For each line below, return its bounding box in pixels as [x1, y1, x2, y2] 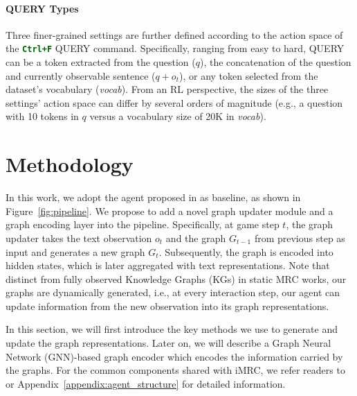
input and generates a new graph [6, 244, 145, 259]
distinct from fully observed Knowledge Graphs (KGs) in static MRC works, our [6, 271, 347, 286]
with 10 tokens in [6, 109, 79, 123]
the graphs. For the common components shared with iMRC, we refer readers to [6, 363, 345, 377]
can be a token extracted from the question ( [6, 55, 196, 69]
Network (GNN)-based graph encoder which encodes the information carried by [6, 349, 343, 363]
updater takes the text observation [6, 230, 152, 245]
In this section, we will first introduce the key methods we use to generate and [6, 322, 338, 336]
